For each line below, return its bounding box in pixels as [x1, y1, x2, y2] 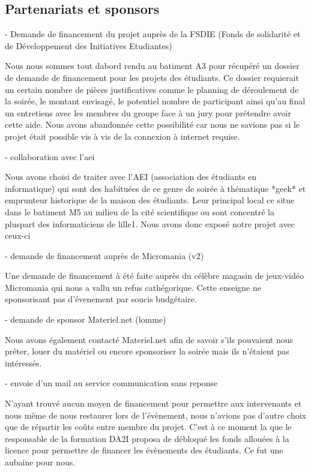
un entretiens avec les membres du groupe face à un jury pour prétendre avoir [5, 106, 291, 119]
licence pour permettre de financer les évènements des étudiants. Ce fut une [5, 444, 283, 456]
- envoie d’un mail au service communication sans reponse [5, 377, 218, 389]
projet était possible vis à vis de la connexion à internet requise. [5, 130, 240, 142]
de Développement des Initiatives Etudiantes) [5, 39, 172, 52]
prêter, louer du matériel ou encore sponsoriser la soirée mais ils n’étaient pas [5, 345, 289, 357]
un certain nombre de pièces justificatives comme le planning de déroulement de [5, 83, 299, 95]
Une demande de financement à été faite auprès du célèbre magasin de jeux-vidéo [5, 269, 304, 282]
